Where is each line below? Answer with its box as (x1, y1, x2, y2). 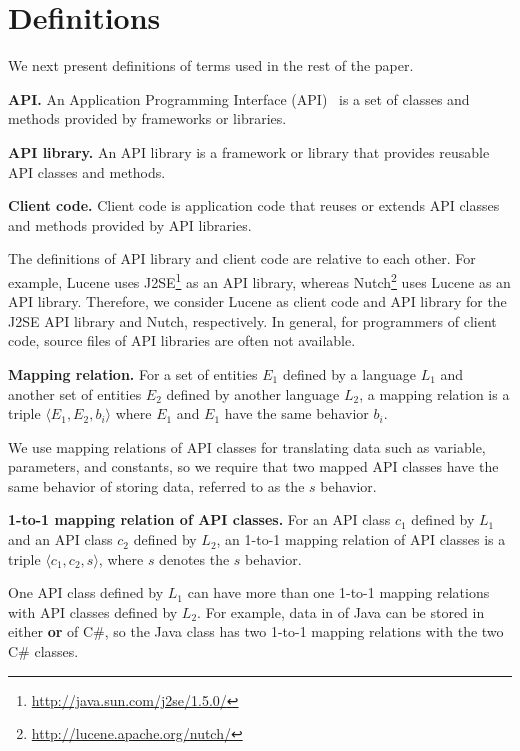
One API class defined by (8, 582, 164, 603)
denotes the (159, 548, 230, 569)
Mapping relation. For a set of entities (8, 363, 258, 384)
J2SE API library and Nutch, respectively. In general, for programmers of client (8, 310, 497, 331)
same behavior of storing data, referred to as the (8, 475, 305, 496)
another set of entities (8, 383, 142, 404)
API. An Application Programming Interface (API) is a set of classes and (8, 88, 470, 109)
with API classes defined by (8, 601, 178, 622)
